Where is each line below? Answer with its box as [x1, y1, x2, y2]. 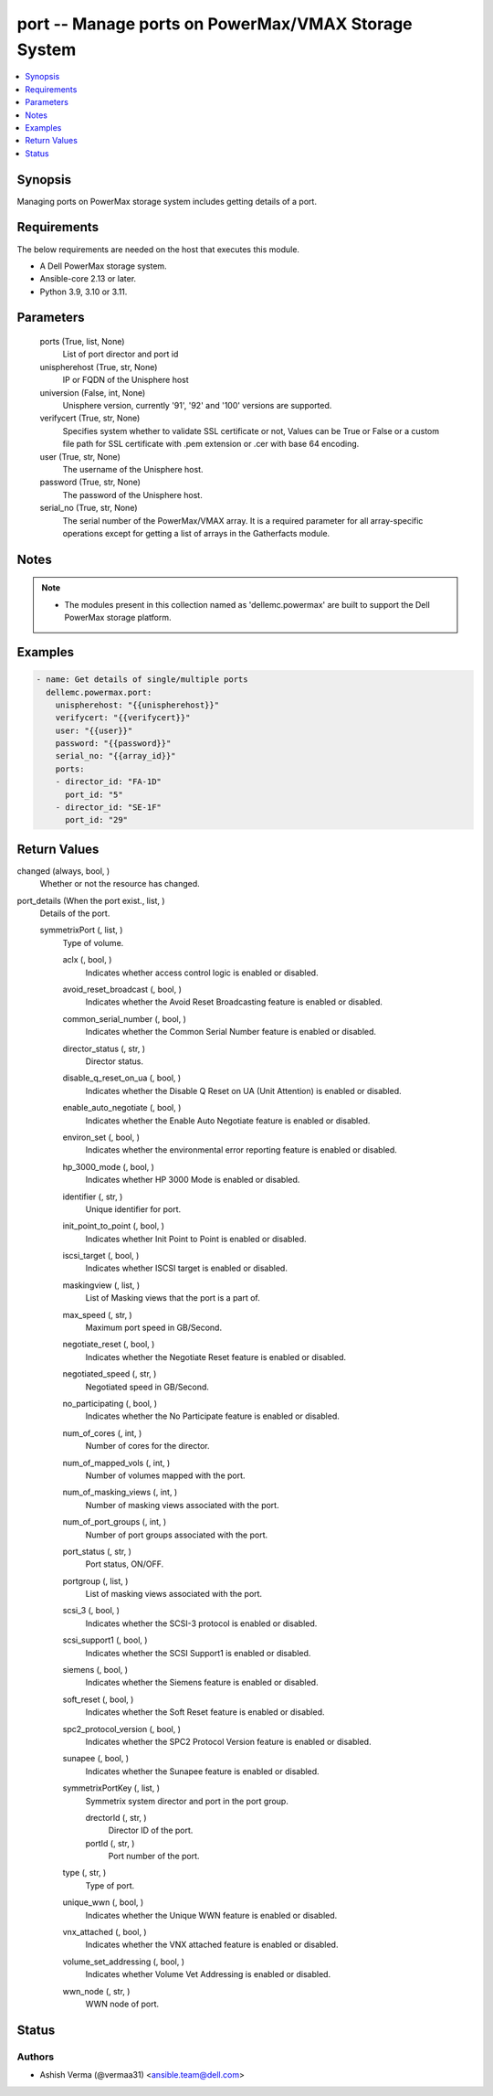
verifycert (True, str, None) [39, 412, 141, 424]
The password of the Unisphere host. [62, 489, 203, 500]
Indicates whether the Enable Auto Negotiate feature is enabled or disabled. [85, 1115, 371, 1126]
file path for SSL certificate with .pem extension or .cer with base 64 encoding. [62, 439, 360, 450]
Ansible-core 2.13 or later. [39, 273, 137, 284]
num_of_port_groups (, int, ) [62, 1516, 167, 1527]
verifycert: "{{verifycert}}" [55, 713, 191, 723]
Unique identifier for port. [85, 1203, 182, 1215]
